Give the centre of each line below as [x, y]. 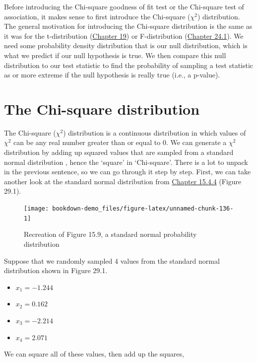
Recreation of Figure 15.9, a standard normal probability [110, 234]
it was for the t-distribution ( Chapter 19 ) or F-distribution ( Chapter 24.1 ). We [124, 36]
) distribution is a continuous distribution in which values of [155, 132]
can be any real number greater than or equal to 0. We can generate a [120, 142]
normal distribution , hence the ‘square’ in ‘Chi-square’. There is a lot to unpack [126, 162]
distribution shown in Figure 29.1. [56, 270]
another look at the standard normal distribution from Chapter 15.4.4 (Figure [123, 181]
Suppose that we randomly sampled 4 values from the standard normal [112, 260]
